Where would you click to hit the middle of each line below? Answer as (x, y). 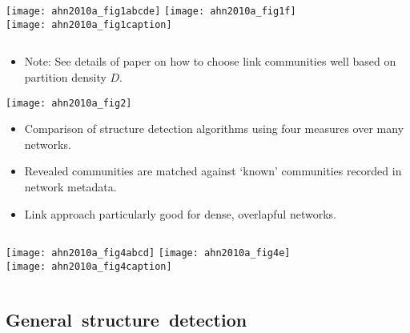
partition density (65, 76)
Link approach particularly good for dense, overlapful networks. (180, 213)
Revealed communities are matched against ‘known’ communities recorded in (213, 171)
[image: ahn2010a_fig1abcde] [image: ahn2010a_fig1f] (151, 11)
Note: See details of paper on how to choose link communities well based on (210, 61)
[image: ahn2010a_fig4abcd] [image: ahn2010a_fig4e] (148, 253)
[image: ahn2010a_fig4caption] (89, 266)
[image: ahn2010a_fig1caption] (89, 24)
